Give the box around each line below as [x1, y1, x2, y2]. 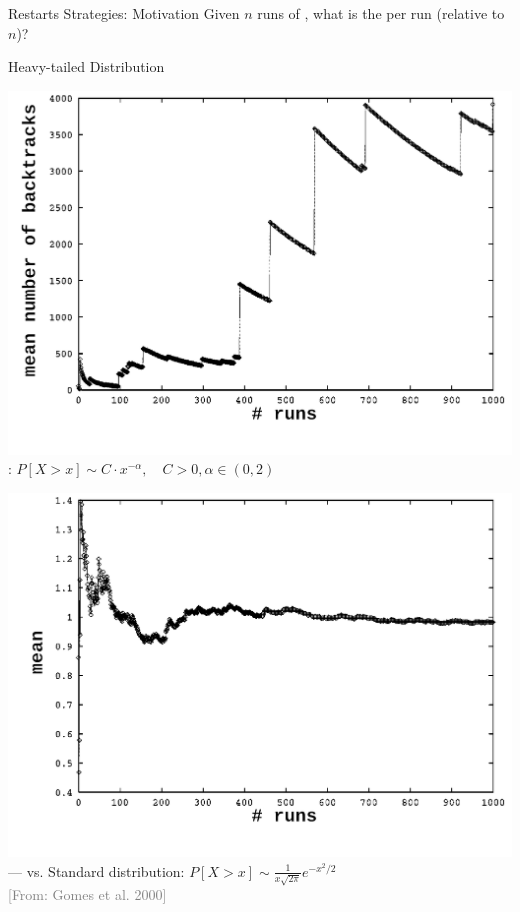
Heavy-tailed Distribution [8, 56, 165, 77]
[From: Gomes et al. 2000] [8, 884, 167, 905]
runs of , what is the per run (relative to [257, 3, 505, 23]
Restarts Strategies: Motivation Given [8, 3, 240, 23]
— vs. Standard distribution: [8, 860, 185, 881]
